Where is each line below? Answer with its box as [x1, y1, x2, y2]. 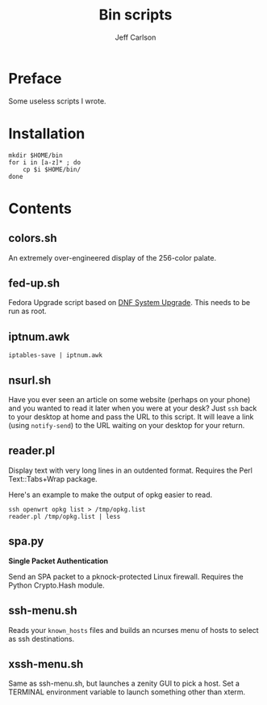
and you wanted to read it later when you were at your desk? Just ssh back [8, 403, 257, 414]
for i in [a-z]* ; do [8, 158, 81, 167]
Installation [8, 124, 86, 142]
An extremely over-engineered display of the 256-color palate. [8, 253, 216, 262]
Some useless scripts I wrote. [8, 96, 106, 106]
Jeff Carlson [115, 32, 156, 42]
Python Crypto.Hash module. [8, 580, 105, 590]
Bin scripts [98, 6, 173, 24]
